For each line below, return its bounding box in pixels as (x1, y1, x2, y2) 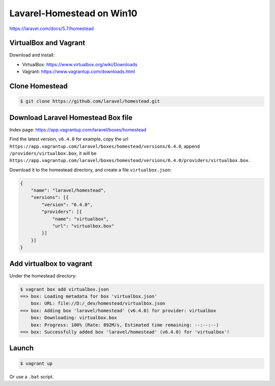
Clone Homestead (9, 82, 68, 91)
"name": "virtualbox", (52, 216, 109, 222)
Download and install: (9, 52, 55, 58)
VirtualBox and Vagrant (9, 39, 86, 47)
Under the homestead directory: (9, 272, 77, 279)
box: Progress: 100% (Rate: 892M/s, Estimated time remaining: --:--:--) (31, 322, 219, 328)
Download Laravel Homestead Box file (9, 113, 132, 122)
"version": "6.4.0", (41, 202, 93, 207)
